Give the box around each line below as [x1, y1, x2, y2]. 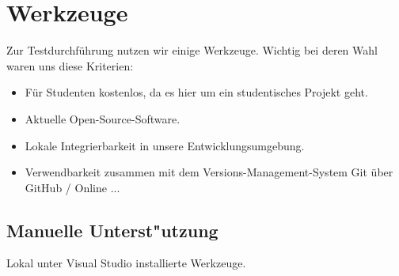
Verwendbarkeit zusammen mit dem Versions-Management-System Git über [25, 164, 393, 180]
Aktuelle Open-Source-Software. [25, 110, 180, 127]
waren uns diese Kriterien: [6, 57, 134, 74]
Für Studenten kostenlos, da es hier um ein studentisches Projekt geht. [25, 84, 368, 100]
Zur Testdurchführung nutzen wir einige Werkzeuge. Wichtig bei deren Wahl [6, 42, 378, 59]
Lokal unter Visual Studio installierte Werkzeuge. [6, 255, 246, 271]
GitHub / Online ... [25, 179, 120, 195]
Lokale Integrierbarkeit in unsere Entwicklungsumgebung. [25, 137, 305, 153]
